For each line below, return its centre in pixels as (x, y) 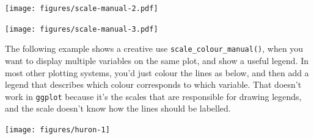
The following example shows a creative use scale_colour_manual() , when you (154, 48)
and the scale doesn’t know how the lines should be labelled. (118, 108)
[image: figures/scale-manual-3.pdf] (82, 29)
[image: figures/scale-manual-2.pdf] (82, 9)
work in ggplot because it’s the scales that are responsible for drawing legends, (153, 96)
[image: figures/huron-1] (57, 130)
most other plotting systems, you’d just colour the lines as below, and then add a (157, 72)
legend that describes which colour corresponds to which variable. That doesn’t (153, 84)
